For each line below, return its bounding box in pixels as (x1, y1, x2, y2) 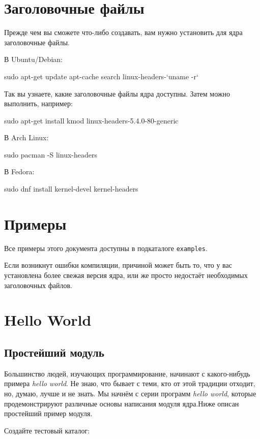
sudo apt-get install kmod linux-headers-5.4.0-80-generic (4, 115, 179, 126)
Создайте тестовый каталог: (4, 425, 90, 435)
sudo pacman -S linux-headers (4, 149, 97, 160)
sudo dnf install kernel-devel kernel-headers (4, 183, 138, 194)
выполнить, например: (4, 98, 73, 109)
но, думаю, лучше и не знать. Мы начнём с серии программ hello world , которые (4, 388, 256, 398)
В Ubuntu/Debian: (4, 54, 63, 65)
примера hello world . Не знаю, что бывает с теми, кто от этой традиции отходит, (4, 378, 255, 389)
